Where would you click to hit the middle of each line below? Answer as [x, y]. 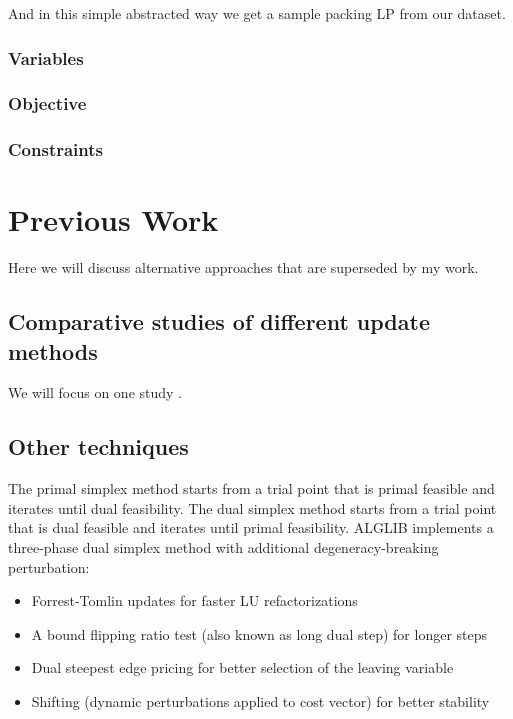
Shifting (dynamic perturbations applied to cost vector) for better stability [260, 700]
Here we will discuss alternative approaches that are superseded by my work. [243, 267]
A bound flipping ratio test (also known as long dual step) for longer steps [259, 633]
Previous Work [113, 219]
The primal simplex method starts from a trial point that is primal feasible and [251, 488]
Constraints [55, 149]
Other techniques [98, 446]
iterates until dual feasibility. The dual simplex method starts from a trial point [252, 507]
